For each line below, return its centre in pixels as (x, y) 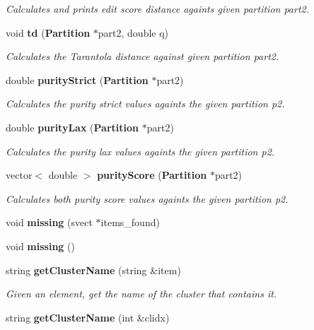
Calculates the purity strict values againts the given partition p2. (145, 104)
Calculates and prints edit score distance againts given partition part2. (158, 8)
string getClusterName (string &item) (93, 270)
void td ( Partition (48, 32)
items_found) (130, 222)
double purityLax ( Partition (72, 127)
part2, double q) (133, 32)
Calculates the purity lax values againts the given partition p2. (140, 151)
